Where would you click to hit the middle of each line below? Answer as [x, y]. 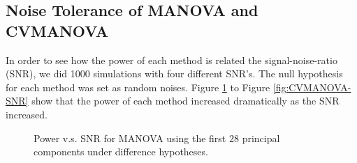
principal [261, 138]
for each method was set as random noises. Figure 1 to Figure [138, 87]
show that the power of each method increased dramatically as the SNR [185, 101]
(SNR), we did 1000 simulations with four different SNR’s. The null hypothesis [174, 73]
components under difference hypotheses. [121, 152]
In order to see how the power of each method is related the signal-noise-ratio [172, 60]
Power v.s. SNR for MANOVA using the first [130, 138]
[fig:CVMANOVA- [312, 87]
